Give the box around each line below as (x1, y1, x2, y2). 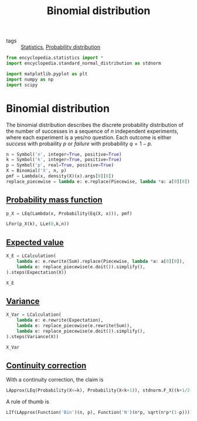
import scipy (6, 82, 38, 88)
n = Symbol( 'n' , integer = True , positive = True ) (6, 151, 122, 157)
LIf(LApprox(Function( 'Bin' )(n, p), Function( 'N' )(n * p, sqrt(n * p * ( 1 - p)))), (6, 410, 195, 416)
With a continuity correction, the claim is (6, 376, 104, 383)
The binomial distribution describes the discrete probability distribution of (6, 121, 184, 128)
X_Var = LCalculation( (6, 312, 62, 318)
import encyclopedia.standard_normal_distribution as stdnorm (6, 61, 161, 66)
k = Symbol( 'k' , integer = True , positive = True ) (6, 157, 122, 163)
